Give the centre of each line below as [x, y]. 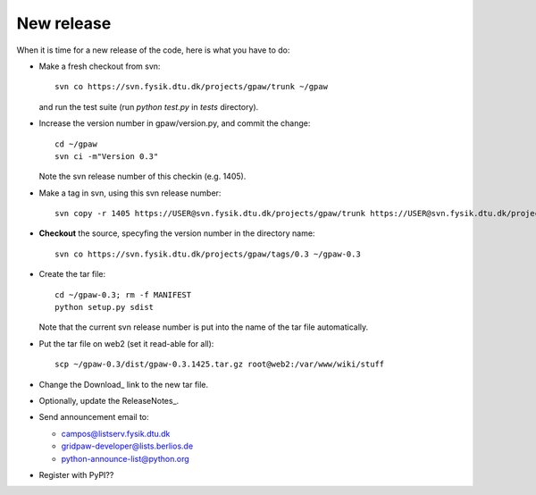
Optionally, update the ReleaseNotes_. [109, 400]
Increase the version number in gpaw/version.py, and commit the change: [175, 123]
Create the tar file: [72, 274]
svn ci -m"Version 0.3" [107, 156]
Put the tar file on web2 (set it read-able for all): [126, 343]
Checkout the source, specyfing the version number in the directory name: [177, 233]
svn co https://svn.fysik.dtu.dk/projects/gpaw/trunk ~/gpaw [191, 87]
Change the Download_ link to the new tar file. [124, 384]
